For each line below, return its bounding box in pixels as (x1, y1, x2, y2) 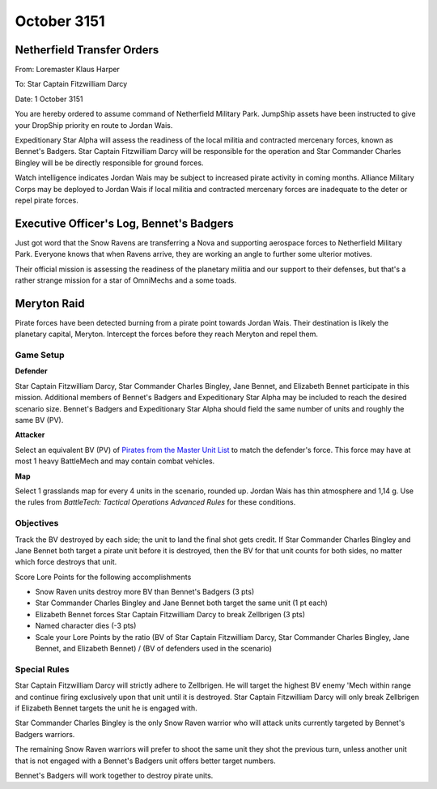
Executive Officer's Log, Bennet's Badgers (15, 216, 234, 230)
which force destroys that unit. (15, 557, 117, 567)
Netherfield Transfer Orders (15, 43, 159, 57)
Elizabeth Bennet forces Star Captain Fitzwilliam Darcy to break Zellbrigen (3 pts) (35, 609, 306, 619)
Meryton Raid (15, 296, 85, 310)
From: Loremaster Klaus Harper (15, 65, 121, 75)
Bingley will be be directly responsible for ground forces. (15, 158, 204, 168)
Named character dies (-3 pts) (35, 621, 137, 631)
